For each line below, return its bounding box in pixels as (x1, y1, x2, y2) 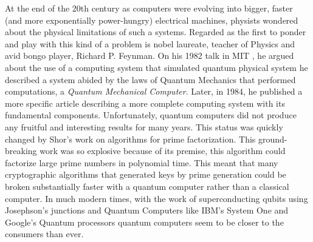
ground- (258, 132, 287, 145)
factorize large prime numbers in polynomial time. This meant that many (5, 156, 278, 169)
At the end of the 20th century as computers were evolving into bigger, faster (5, 2, 293, 14)
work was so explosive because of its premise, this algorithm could (40, 144, 286, 157)
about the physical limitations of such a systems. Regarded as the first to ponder (5, 25, 306, 38)
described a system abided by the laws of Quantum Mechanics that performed (5, 73, 296, 86)
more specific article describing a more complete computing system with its (5, 96, 285, 109)
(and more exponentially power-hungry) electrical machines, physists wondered (5, 13, 298, 26)
